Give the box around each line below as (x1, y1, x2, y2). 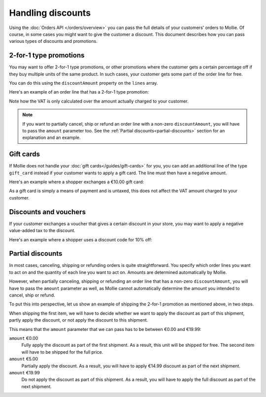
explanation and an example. (22, 134, 81, 140)
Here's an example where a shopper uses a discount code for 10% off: (9, 236, 152, 242)
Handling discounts (9, 7, 91, 18)
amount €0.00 (9, 335, 38, 341)
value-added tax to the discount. (9, 228, 76, 233)
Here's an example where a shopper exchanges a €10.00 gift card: (9, 179, 144, 185)
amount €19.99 (9, 369, 40, 375)
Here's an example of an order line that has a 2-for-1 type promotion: (9, 89, 149, 95)
